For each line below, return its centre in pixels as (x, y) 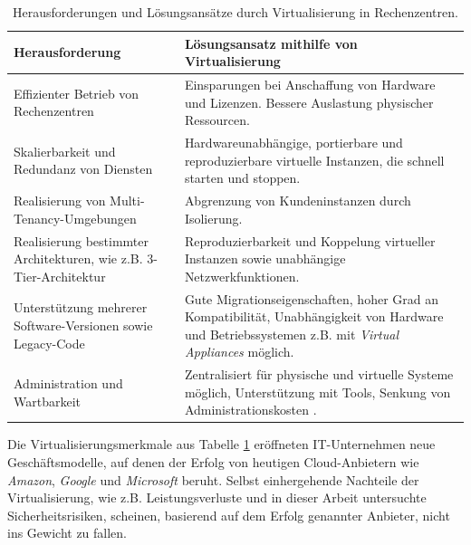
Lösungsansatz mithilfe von (271, 43)
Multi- (127, 201)
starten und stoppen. (242, 178)
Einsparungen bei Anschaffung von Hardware (310, 85)
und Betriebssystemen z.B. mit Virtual (291, 334)
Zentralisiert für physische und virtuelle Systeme (319, 374)
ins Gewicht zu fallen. (67, 533)
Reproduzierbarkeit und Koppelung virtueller (310, 240)
